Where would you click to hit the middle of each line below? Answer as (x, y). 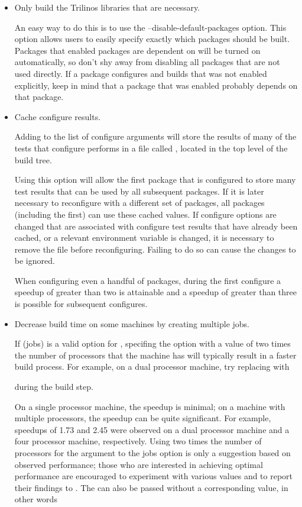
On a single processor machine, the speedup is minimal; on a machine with (150, 406)
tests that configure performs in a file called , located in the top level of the (151, 148)
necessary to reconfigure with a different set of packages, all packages (139, 203)
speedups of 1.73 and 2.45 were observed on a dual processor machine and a (152, 429)
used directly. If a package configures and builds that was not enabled (141, 73)
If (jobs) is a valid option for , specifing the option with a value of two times (152, 343)
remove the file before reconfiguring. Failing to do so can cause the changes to (155, 249)
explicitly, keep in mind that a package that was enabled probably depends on (156, 85)
